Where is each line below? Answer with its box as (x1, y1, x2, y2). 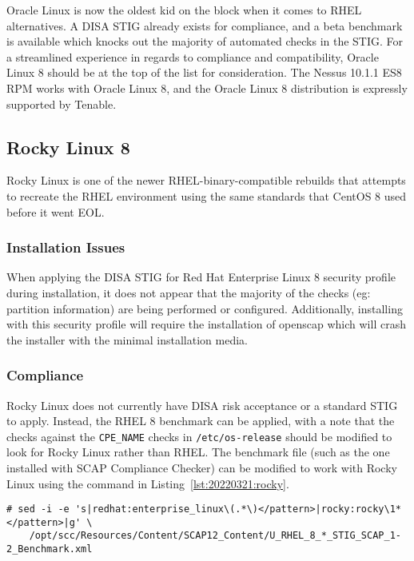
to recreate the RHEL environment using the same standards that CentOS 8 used (6, 187, 407, 204)
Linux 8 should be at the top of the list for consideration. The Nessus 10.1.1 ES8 (6, 64, 402, 81)
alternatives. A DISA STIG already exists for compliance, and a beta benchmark (6, 17, 403, 34)
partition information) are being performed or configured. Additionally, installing (6, 300, 403, 316)
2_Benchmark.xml (6, 543, 93, 555)
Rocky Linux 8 (6, 134, 130, 159)
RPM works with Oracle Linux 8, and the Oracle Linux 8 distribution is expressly (6, 79, 408, 96)
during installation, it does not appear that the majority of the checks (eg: (6, 284, 371, 300)
